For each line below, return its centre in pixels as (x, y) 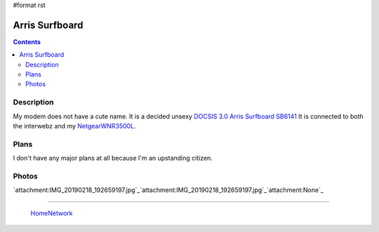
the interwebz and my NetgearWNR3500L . (74, 126)
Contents (27, 41)
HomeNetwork (52, 213)
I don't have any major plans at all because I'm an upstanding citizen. (113, 158)
